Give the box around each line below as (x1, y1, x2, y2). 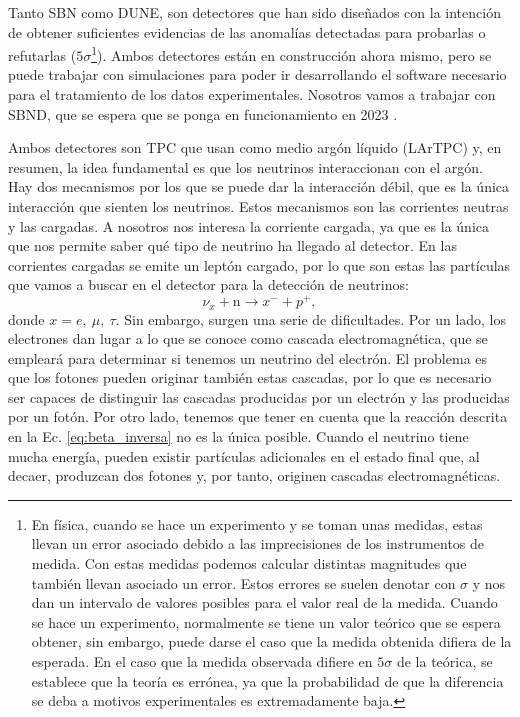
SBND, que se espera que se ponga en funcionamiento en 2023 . (8, 103, 398, 124)
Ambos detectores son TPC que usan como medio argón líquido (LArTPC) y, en (8, 137, 502, 158)
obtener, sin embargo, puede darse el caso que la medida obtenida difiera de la (31, 631, 512, 652)
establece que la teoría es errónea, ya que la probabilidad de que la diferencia (31, 670, 504, 691)
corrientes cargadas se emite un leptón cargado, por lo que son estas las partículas (8, 254, 511, 275)
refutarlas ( (8, 44, 77, 65)
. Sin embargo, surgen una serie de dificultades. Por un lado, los (115, 308, 507, 329)
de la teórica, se (396, 651, 493, 671)
